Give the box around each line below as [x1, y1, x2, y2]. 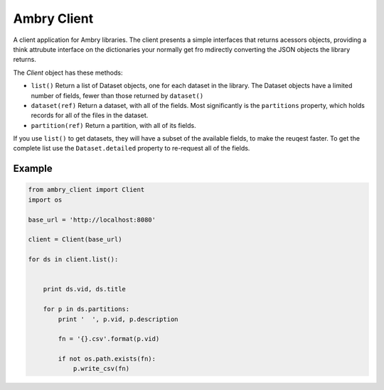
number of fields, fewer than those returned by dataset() [31, 91, 204, 99]
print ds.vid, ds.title [43, 285, 126, 293]
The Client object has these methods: [13, 68, 123, 77]
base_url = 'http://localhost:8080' [28, 215, 156, 224]
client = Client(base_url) [28, 235, 122, 244]
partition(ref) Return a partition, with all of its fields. [31, 121, 196, 129]
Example [13, 163, 53, 175]
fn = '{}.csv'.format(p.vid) [58, 335, 160, 343]
